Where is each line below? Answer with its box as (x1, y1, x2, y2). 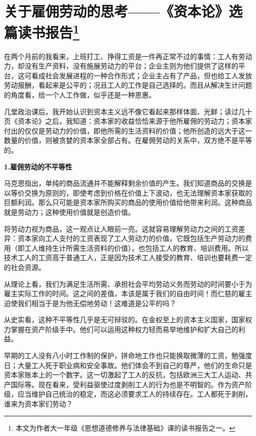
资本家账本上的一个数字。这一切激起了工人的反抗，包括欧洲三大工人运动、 (4, 369, 245, 380)
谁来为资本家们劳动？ (4, 399, 73, 409)
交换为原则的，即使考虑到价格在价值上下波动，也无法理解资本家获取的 (24, 187, 252, 198)
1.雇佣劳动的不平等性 (4, 161, 72, 171)
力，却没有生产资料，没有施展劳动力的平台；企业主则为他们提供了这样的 (4, 61, 238, 71)
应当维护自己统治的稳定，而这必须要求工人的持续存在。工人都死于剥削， (17, 389, 252, 399)
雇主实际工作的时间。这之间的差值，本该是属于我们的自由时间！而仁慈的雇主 (4, 288, 252, 299)
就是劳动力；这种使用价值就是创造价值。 (4, 206, 135, 217)
